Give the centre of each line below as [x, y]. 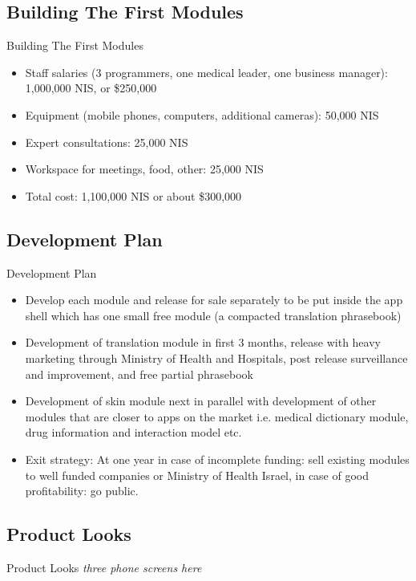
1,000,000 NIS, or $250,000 [91, 88]
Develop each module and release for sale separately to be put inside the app [214, 300]
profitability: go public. [82, 491]
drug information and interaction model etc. [133, 432]
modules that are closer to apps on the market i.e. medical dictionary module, [217, 416]
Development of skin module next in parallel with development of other [201, 401]
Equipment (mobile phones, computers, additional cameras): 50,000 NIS [202, 114]
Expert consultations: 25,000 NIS [107, 142]
